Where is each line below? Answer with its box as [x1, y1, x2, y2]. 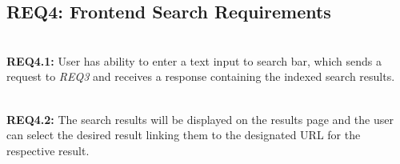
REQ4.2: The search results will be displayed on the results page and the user [6, 110, 394, 127]
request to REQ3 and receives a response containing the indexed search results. [6, 68, 395, 85]
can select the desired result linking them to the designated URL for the [6, 126, 361, 143]
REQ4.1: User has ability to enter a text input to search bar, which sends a [6, 52, 382, 69]
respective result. [6, 142, 90, 158]
